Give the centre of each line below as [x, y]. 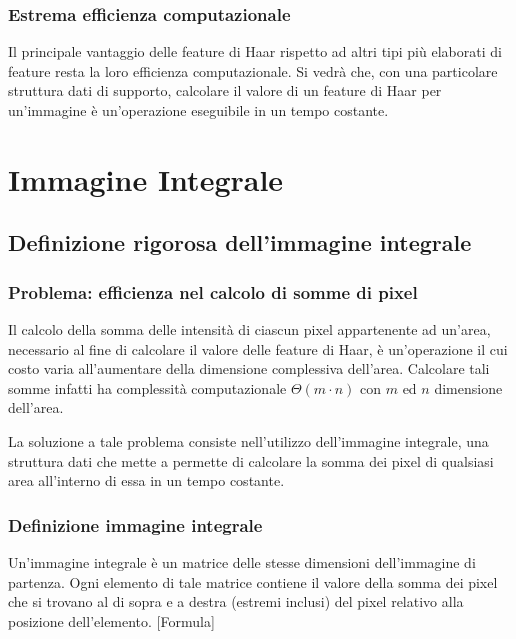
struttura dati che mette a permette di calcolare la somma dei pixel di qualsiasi [251, 460]
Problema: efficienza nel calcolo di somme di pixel [213, 291]
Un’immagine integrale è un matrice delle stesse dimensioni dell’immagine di [242, 561]
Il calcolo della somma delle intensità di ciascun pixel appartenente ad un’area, [249, 328]
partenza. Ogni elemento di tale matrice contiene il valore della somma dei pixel [253, 581]
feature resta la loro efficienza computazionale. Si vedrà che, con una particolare [253, 70]
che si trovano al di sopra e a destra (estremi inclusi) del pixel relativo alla [236, 601]
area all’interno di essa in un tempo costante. [146, 480]
